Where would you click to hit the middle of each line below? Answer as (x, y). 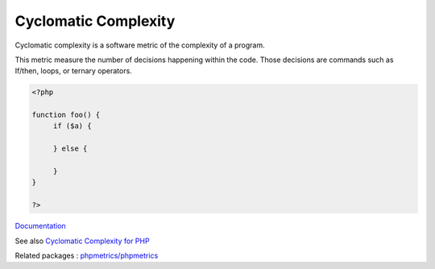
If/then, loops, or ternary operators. (73, 71)
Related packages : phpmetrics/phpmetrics (87, 255)
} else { (70, 149)
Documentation (40, 226)
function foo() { (66, 115)
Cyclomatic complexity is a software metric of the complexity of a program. (140, 45)
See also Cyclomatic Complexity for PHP (82, 241)
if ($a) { (72, 126)
